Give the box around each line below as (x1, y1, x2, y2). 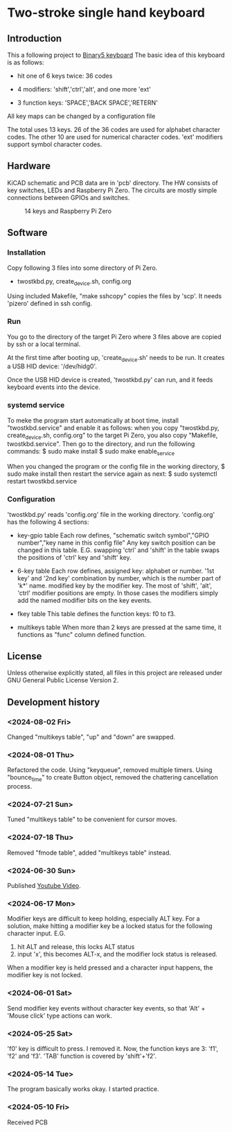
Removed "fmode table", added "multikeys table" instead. (7, 848, 172, 857)
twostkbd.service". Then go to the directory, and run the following (7, 440, 195, 448)
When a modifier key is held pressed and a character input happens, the (7, 963, 213, 972)
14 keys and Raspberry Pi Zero (24, 207, 112, 215)
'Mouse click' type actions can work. (7, 1011, 112, 1020)
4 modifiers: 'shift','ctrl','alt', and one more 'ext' (17, 85, 151, 93)
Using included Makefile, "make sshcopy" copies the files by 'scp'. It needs (7, 292, 222, 300)
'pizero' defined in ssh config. (7, 300, 92, 308)
